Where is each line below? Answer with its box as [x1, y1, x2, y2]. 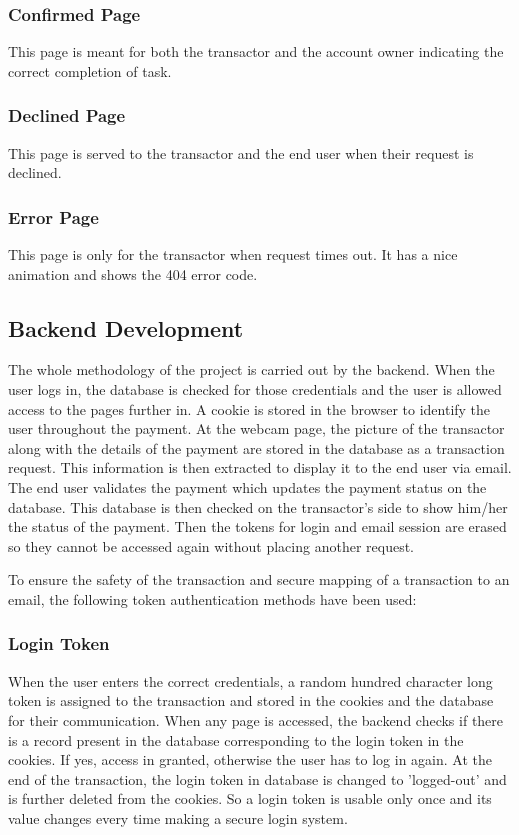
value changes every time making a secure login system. [8, 807, 348, 828]
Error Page [8, 204, 99, 229]
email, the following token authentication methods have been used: [8, 588, 417, 609]
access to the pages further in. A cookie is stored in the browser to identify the [8, 398, 491, 419]
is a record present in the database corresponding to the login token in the [8, 729, 464, 750]
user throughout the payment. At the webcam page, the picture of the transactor [8, 418, 505, 439]
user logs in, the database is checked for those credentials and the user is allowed [8, 379, 502, 400]
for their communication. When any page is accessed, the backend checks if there [8, 709, 504, 730]
